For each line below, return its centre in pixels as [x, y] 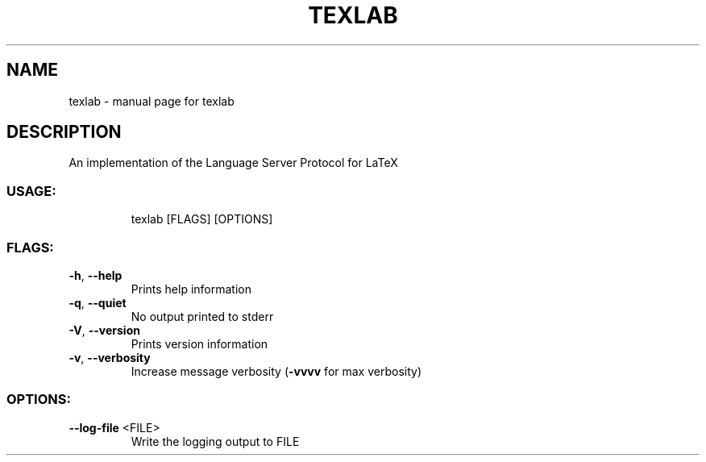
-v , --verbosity [110, 357]
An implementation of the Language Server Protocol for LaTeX [233, 163]
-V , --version [104, 330]
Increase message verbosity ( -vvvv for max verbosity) [276, 371]
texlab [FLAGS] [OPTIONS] [202, 219]
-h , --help [96, 275]
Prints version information [199, 343]
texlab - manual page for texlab [152, 101]
